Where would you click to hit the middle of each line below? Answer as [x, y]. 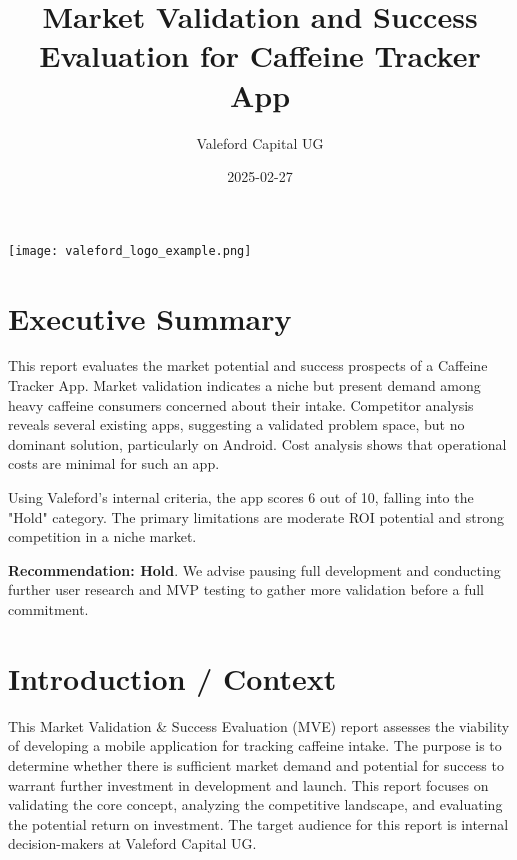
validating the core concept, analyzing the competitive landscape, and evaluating [255, 804]
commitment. [48, 609]
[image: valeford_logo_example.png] [130, 250]
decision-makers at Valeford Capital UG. [132, 843]
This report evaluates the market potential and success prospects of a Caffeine [248, 365]
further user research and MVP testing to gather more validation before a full [246, 589]
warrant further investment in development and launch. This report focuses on [248, 784]
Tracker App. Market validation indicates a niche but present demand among [244, 385]
